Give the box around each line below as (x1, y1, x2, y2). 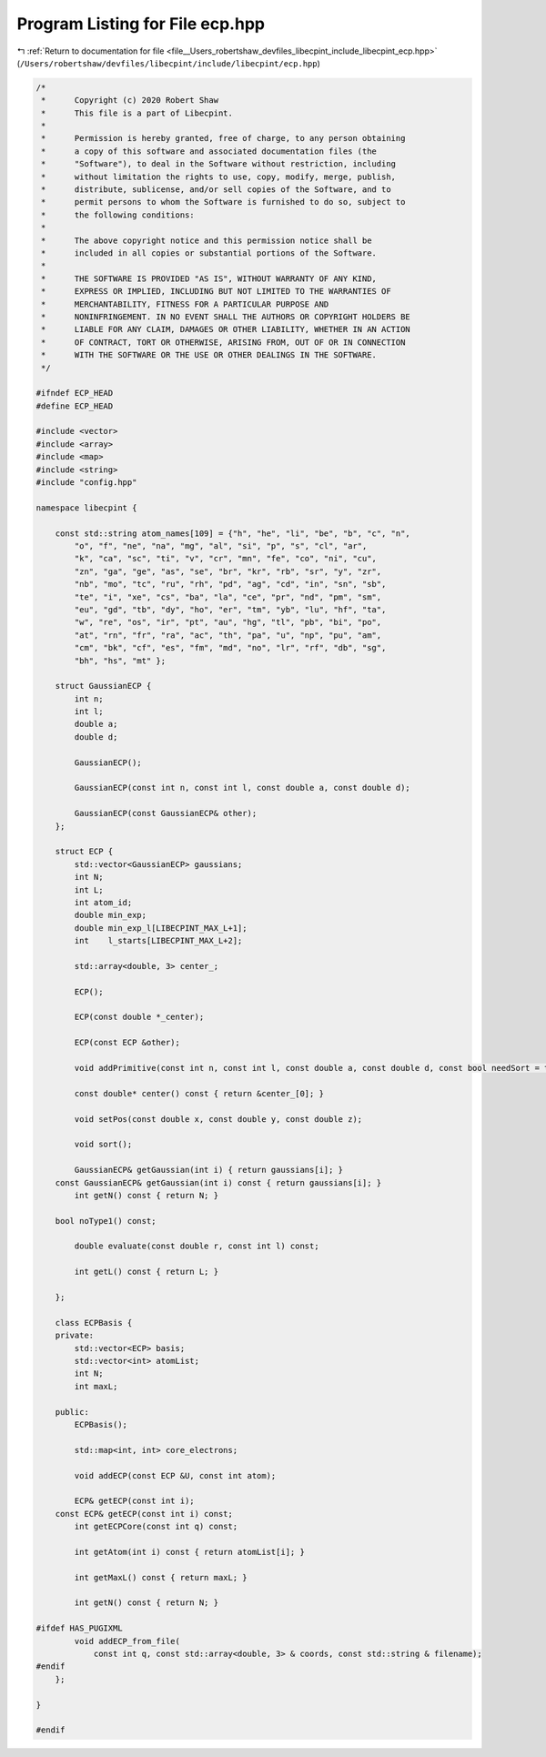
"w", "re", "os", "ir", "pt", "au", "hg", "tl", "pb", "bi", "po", (74, 617, 382, 628)
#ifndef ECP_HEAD (35, 388, 114, 399)
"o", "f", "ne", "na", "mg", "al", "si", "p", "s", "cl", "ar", (74, 540, 368, 550)
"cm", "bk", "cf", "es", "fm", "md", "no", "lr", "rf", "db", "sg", (74, 642, 387, 653)
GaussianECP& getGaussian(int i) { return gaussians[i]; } (74, 1165, 344, 1176)
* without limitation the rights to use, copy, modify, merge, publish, (41, 171, 396, 182)
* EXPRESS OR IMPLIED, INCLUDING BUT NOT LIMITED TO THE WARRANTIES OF (41, 287, 391, 297)
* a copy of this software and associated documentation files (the (41, 146, 378, 157)
